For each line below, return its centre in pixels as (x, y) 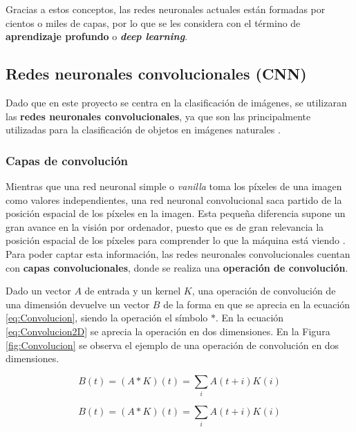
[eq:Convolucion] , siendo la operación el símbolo (107, 318)
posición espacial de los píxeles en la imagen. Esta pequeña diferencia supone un (176, 213)
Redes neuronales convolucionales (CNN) (156, 74)
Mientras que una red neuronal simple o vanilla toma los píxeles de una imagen (174, 186)
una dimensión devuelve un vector (78, 304)
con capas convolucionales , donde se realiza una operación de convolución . (177, 267)
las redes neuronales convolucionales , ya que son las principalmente (158, 116)
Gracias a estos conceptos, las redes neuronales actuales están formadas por (166, 9)
